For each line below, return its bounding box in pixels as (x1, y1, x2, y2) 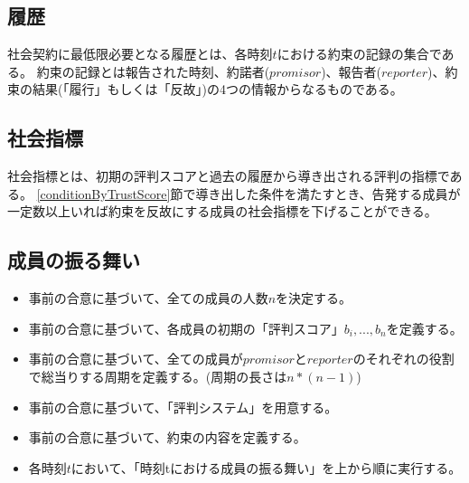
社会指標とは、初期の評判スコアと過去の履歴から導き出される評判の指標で (7, 166, 450, 185)
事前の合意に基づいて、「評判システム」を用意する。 (28, 397, 338, 416)
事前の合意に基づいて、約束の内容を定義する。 (28, 428, 306, 447)
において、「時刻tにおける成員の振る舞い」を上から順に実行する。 (70, 458, 462, 477)
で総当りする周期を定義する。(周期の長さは (28, 366, 287, 385)
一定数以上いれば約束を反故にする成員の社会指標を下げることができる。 (7, 202, 437, 221)
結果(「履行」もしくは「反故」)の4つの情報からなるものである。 (32, 80, 403, 99)
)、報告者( (321, 62, 382, 80)
